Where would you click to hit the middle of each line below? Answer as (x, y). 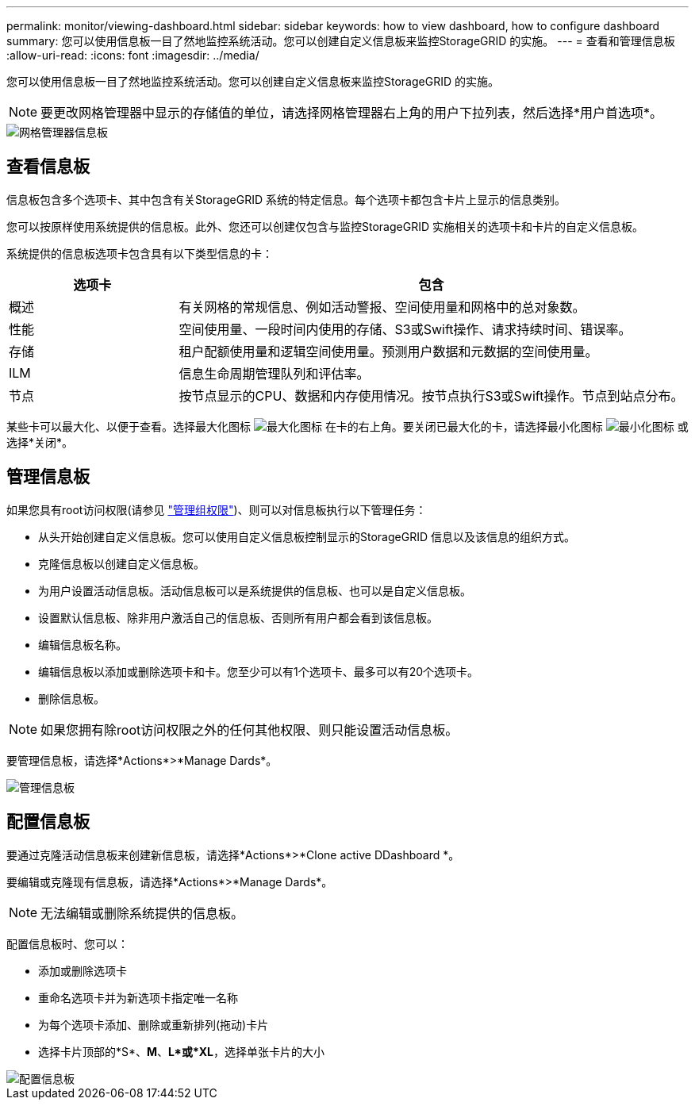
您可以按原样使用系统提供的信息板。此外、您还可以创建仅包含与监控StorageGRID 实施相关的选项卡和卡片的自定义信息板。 (325, 226)
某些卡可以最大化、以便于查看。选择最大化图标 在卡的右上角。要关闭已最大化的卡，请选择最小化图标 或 (347, 426)
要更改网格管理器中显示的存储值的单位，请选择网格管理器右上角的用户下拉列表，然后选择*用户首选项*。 (352, 113)
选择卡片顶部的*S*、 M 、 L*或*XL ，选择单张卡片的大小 (182, 1051)
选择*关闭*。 (40, 442)
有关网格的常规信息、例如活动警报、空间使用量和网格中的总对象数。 (382, 307)
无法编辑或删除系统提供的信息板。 (142, 913)
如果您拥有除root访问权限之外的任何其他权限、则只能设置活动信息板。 (250, 730)
